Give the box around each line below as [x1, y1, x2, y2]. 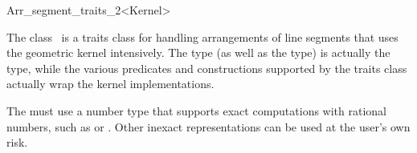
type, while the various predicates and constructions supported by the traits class [6, 59, 407, 76]
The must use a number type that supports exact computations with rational [6, 102, 387, 119]
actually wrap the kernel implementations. [6, 75, 215, 92]
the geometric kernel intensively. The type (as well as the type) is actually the [6, 44, 390, 61]
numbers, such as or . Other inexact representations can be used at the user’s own [6, 118, 411, 135]
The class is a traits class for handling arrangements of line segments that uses [6, 28, 399, 45]
